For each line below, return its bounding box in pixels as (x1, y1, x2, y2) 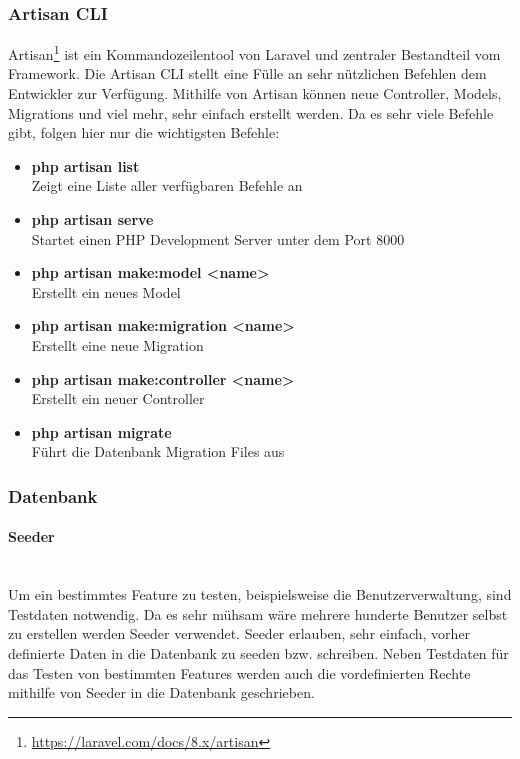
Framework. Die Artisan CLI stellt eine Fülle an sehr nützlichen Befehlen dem (8, 63, 487, 84)
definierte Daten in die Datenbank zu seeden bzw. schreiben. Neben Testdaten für (8, 642, 509, 663)
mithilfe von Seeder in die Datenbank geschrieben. (8, 682, 315, 703)
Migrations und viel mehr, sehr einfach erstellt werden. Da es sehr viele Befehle (8, 102, 494, 123)
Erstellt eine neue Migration (31, 335, 204, 355)
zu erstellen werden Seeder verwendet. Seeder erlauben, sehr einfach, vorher (8, 623, 471, 644)
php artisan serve (31, 209, 154, 230)
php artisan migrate (31, 421, 172, 442)
